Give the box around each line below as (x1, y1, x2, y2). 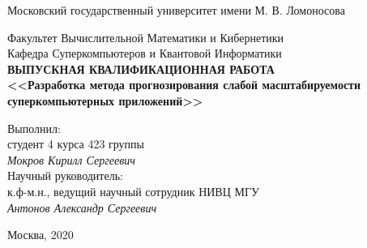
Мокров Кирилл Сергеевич (7, 151, 135, 168)
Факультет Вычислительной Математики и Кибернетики (7, 28, 284, 45)
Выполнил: (7, 119, 61, 136)
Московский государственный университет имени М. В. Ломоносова (7, 2, 345, 18)
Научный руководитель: (7, 167, 123, 184)
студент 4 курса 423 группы (7, 135, 145, 152)
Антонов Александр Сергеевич (7, 199, 157, 216)
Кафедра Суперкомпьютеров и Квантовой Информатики (7, 45, 282, 62)
